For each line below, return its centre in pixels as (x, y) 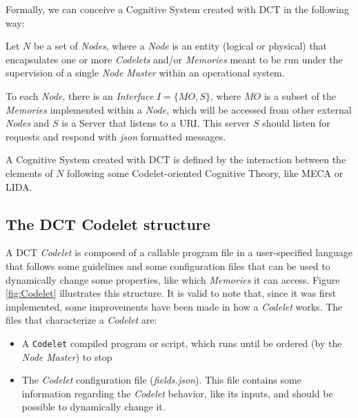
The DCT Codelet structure (108, 223)
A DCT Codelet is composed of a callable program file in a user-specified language (179, 252)
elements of (29, 173)
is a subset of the (300, 95)
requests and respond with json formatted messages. (116, 136)
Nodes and (28, 123)
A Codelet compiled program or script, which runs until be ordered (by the (182, 343)
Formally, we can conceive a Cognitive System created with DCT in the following (177, 9)
